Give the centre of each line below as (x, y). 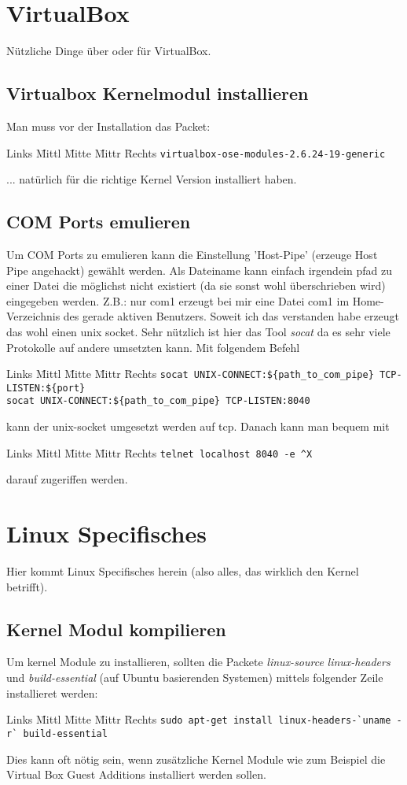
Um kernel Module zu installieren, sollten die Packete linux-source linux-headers (198, 662)
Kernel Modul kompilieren (116, 629)
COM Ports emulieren (99, 222)
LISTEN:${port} (46, 388)
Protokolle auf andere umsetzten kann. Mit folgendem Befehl (153, 347)
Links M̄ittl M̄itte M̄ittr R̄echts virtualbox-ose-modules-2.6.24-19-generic (196, 152)
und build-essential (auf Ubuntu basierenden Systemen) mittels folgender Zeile (195, 678)
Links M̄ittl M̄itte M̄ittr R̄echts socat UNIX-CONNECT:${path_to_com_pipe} (190, 374)
